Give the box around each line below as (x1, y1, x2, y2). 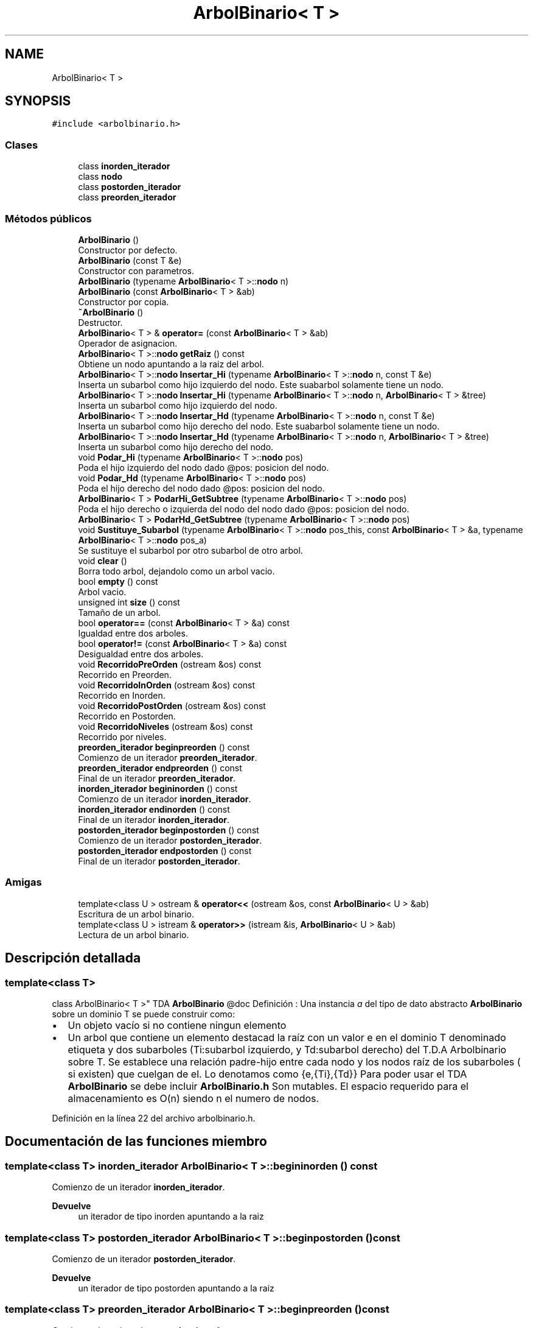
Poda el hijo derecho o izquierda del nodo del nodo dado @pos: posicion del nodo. (78, 503, 409, 514)
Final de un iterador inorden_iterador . (78, 814, 230, 825)
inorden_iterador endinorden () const (78, 804, 230, 814)
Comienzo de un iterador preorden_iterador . (78, 752, 257, 763)
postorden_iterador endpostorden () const (78, 845, 252, 856)
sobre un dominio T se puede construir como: (52, 1008, 235, 1019)
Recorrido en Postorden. (78, 710, 176, 721)
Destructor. (78, 317, 123, 328)
